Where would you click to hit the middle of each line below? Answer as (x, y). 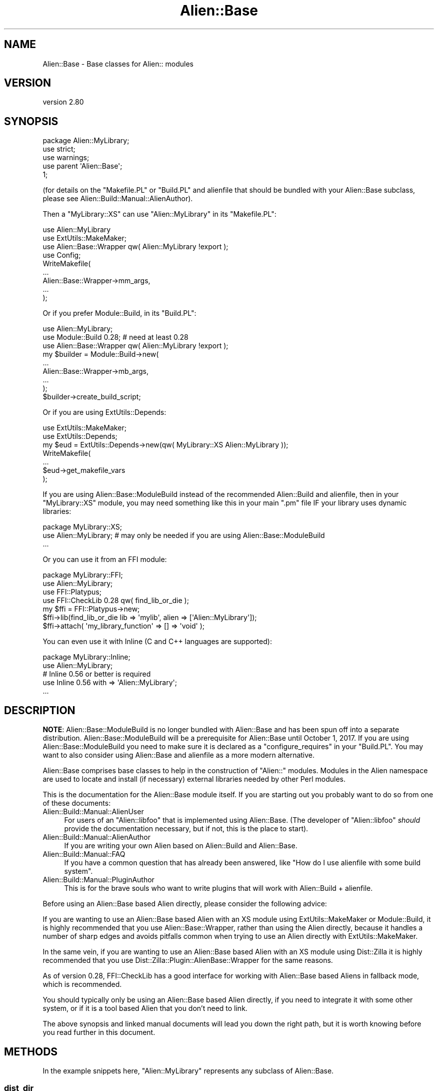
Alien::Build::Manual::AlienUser (93, 812)
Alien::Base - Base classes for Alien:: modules (118, 64)
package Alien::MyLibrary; (86, 141)
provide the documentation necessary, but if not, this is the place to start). (186, 829)
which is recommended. (82, 984)
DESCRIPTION (40, 710)
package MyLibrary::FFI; (83, 575)
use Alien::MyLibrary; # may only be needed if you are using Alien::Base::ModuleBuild (184, 535)
